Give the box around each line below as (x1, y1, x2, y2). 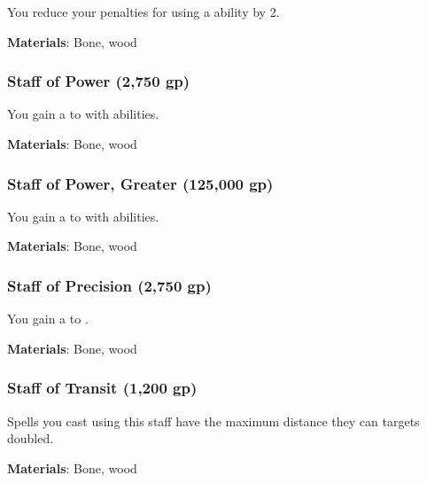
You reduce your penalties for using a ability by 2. (7, 3, 280, 20)
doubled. (7, 429, 54, 448)
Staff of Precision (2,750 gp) (7, 274, 212, 296)
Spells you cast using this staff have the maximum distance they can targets (7, 411, 420, 430)
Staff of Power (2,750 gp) (7, 70, 190, 92)
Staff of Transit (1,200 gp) (7, 377, 198, 399)
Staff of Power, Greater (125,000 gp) (7, 172, 274, 194)
